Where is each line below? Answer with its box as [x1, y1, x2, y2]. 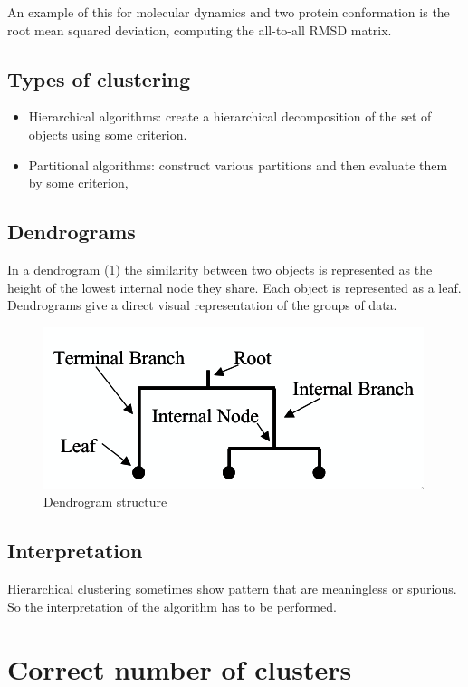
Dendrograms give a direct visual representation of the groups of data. [7, 295, 397, 314]
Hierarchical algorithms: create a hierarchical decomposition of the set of [28, 107, 432, 126]
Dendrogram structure [43, 492, 167, 511]
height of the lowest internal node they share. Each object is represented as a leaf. [7, 277, 462, 296]
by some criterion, [28, 173, 129, 192]
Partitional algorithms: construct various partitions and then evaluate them [28, 155, 448, 174]
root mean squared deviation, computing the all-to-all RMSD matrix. [7, 20, 392, 39]
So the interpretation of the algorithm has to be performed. [7, 596, 337, 615]
